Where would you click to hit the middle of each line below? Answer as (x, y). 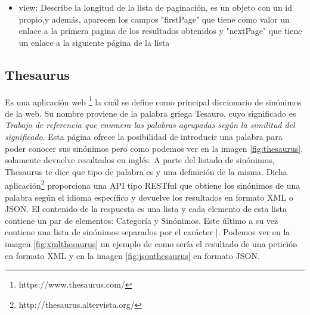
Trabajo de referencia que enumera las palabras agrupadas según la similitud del (150, 125)
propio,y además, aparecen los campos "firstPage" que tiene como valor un (154, 19)
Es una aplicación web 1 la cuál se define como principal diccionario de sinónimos (153, 101)
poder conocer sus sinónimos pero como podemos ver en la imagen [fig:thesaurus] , (154, 148)
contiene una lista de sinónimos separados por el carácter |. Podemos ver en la (148, 232)
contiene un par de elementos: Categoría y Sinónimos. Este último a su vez (142, 220)
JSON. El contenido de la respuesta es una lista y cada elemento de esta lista (146, 209)
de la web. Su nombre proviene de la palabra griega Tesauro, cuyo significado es (151, 113)
